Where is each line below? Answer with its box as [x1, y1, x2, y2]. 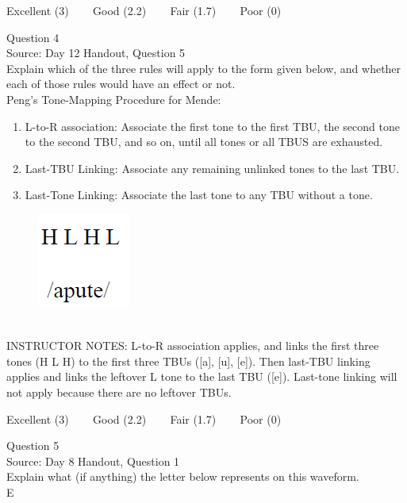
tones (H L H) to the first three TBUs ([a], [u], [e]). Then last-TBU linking [6, 352, 371, 369]
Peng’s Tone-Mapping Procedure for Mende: [6, 90, 221, 107]
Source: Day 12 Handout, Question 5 [6, 44, 186, 61]
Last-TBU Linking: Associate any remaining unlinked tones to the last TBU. [25, 159, 400, 176]
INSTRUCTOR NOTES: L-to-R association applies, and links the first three [6, 337, 379, 354]
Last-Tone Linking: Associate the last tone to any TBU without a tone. [25, 186, 373, 203]
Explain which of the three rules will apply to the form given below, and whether [6, 60, 401, 76]
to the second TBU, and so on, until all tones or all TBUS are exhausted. [25, 133, 383, 150]
